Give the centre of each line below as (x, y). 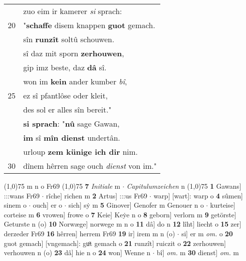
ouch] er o (47, 205)
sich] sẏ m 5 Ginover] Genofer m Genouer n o (136, 205)
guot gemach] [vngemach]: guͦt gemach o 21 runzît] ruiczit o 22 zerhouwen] (115, 243)
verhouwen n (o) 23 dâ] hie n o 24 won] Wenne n (77, 253)
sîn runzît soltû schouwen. (69, 39)
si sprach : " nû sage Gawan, (71, 123)
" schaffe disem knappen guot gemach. (89, 25)
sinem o (15, 205)
